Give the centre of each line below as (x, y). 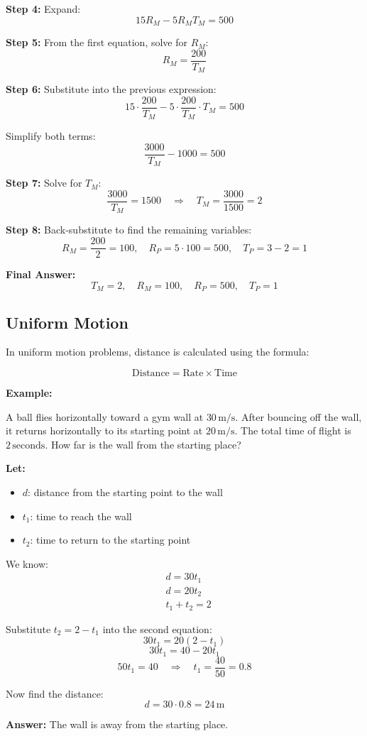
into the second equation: (157, 628)
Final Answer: (41, 274)
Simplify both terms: (51, 136)
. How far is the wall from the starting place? (143, 444)
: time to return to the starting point (110, 540)
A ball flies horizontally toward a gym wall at (105, 416)
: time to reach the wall (81, 516)
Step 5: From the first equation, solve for (97, 42)
